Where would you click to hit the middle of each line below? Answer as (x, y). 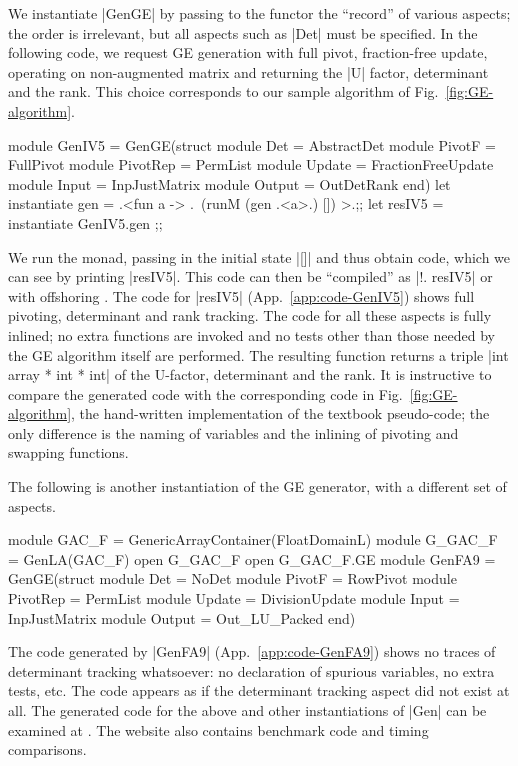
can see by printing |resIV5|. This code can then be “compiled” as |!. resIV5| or (250, 276)
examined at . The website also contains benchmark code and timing (218, 729)
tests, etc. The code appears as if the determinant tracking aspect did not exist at (259, 690)
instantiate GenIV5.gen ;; (85, 222)
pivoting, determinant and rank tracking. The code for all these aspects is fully (250, 315)
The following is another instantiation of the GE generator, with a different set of (257, 486)
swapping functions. (68, 452)
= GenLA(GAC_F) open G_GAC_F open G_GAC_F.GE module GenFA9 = (252, 558)
